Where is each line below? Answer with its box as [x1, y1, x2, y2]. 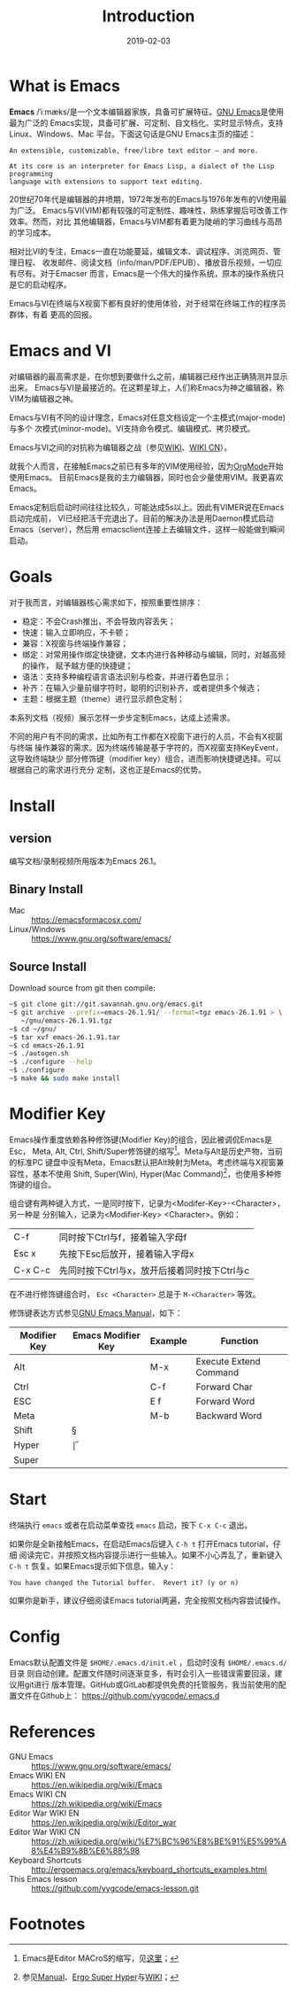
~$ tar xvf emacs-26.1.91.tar [9, 1032, 121, 1042]
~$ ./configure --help [9, 1057, 93, 1067]
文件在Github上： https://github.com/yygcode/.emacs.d [16, 1691, 220, 1701]
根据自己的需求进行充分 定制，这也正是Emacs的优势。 [9, 764, 206, 774]
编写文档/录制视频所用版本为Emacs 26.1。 [9, 855, 162, 866]
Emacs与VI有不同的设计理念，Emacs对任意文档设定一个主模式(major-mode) [9, 412, 286, 423]
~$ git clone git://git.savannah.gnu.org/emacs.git [9, 999, 203, 1009]
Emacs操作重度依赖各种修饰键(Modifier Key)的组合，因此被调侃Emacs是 [9, 1134, 272, 1145]
